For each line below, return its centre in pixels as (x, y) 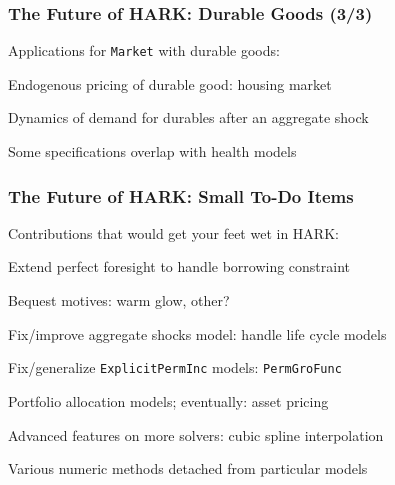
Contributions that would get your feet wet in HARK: (173, 232)
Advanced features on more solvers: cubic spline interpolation (196, 434)
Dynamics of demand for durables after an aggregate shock (188, 117)
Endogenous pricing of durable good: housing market (170, 83)
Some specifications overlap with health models (152, 151)
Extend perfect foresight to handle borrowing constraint (179, 266)
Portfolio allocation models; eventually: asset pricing (168, 400)
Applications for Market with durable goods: (144, 50)
